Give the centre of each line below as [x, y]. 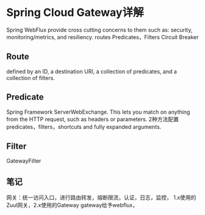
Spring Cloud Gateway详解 [75, 13]
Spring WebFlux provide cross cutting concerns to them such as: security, [99, 30]
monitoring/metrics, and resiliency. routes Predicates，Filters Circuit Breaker [103, 37]
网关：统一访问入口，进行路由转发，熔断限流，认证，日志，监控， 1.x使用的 [101, 198]
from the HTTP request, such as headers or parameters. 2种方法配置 [92, 119]
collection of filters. [31, 78]
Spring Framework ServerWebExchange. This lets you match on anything [98, 112]
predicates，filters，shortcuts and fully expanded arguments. [84, 126]
